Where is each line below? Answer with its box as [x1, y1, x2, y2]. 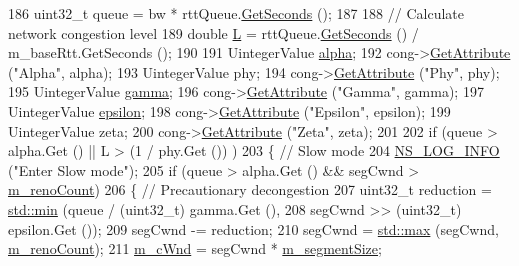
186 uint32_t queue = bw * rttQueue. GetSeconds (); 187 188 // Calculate [8, 3, 464, 23]
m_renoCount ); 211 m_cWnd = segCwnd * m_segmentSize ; [8, 238, 382, 259]
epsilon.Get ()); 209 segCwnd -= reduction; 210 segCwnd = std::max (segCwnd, [8, 218, 499, 239]
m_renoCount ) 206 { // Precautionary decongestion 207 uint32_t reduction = [8, 179, 492, 200]
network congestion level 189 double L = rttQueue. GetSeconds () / [8, 22, 419, 43]
